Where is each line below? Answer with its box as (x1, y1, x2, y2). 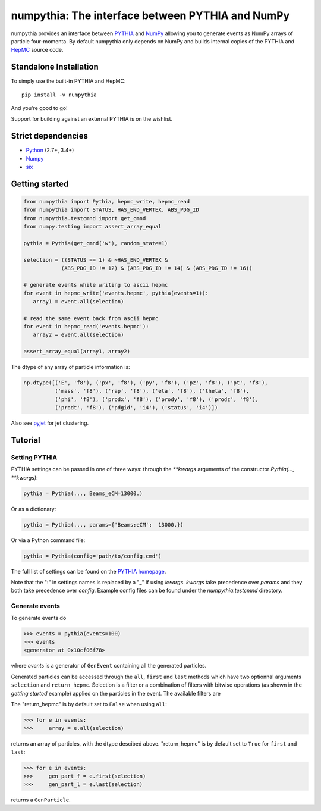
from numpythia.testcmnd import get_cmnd (23, 215, 146, 221)
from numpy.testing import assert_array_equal (23, 223, 162, 230)
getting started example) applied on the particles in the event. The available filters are (11, 690, 221, 697)
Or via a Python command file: (11, 536, 86, 544)
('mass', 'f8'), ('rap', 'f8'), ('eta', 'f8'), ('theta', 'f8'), (54, 387, 250, 394)
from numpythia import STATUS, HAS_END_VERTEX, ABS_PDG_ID (23, 206, 199, 214)
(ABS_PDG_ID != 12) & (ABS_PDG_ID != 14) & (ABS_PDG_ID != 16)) (61, 265, 253, 272)
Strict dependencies (11, 131, 89, 141)
